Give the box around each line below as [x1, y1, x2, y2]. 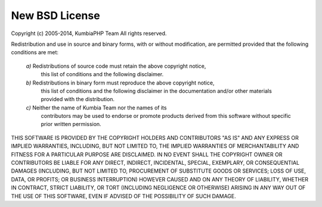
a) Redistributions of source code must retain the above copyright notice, [26, 62, 206, 70]
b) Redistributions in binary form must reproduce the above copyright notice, [26, 79, 215, 86]
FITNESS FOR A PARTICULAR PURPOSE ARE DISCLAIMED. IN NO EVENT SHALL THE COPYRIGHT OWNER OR [11, 150, 283, 158]
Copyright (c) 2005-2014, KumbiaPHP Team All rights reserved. [11, 30, 167, 37]
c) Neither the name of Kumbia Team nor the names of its [26, 104, 167, 111]
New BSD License [11, 9, 101, 22]
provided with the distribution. [41, 96, 115, 103]
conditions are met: [11, 49, 59, 56]
